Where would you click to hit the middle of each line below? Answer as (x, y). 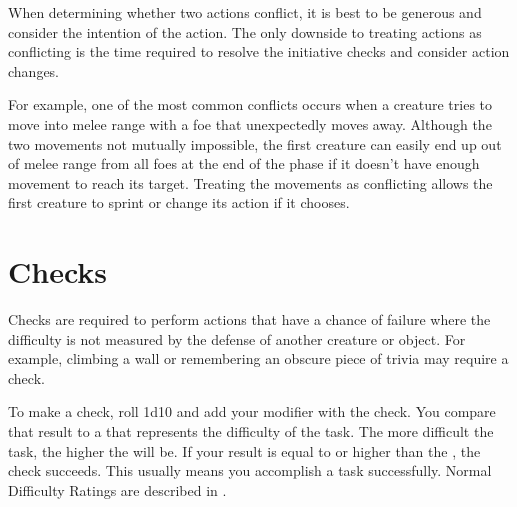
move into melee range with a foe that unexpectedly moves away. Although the (250, 123)
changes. (34, 70)
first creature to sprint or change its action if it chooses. (179, 202)
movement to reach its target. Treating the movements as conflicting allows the (250, 182)
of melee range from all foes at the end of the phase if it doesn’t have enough (244, 163)
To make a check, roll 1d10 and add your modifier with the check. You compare (252, 411)
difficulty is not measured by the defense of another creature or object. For (237, 338)
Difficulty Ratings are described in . (117, 489)
